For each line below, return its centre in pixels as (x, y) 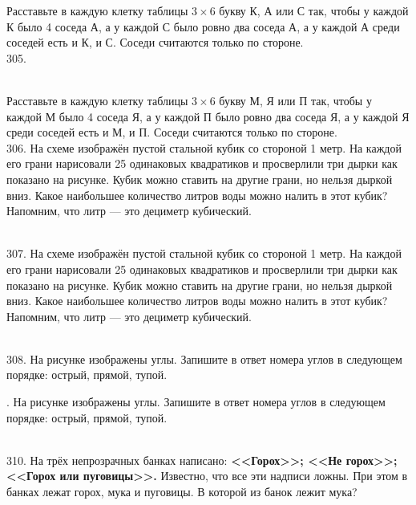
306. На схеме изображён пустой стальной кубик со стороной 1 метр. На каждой (204, 147)
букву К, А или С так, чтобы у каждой (314, 10)
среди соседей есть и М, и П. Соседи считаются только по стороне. (172, 132)
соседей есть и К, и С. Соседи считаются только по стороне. (155, 42)
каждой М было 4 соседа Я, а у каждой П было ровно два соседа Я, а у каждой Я (208, 116)
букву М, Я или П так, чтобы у (295, 100)
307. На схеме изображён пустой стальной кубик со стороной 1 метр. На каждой (204, 253)
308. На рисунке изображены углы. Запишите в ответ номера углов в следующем (204, 358)
